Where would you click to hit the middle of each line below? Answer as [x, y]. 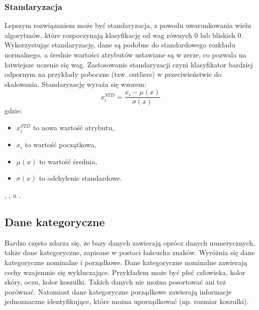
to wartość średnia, [68, 161]
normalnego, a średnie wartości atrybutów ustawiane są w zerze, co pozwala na [125, 54]
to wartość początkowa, [60, 145]
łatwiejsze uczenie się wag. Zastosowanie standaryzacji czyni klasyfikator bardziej [129, 64]
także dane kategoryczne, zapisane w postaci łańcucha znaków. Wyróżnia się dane [130, 252]
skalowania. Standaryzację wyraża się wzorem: [75, 84]
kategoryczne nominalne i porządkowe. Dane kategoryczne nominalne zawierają [126, 262]
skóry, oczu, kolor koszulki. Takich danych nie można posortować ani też [115, 282]
